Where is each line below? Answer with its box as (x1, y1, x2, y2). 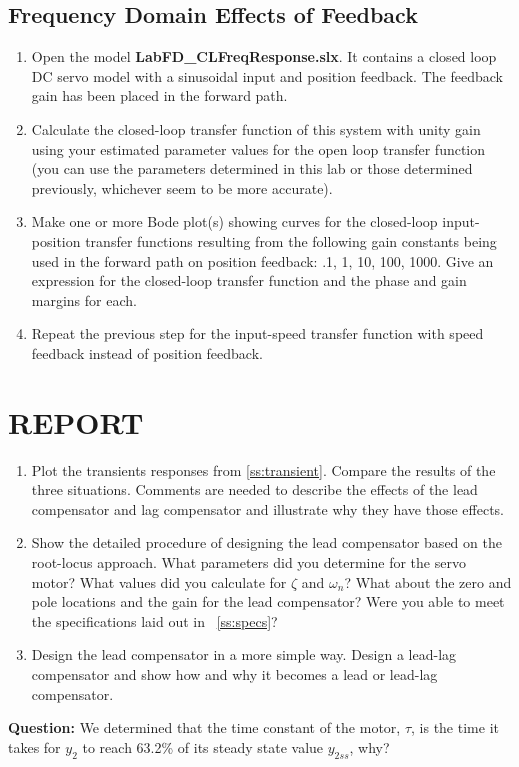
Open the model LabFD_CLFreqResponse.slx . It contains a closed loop (31, 46, 497, 67)
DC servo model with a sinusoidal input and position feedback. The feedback (31, 65, 503, 86)
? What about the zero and (344, 571, 512, 592)
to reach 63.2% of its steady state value (82, 736, 324, 757)
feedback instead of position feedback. (31, 342, 263, 363)
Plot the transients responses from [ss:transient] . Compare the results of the (31, 459, 496, 480)
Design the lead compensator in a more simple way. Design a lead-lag (31, 644, 457, 665)
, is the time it (411, 717, 499, 738)
